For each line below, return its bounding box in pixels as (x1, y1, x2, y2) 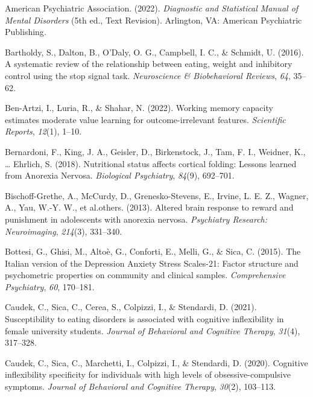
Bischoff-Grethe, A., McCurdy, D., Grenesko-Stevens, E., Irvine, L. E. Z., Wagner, (5, 189, 309, 202)
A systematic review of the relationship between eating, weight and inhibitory (5, 57, 292, 70)
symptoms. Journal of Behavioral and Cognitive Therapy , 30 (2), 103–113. (5, 380, 276, 393)
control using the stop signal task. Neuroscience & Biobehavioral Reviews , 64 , (5, 69, 291, 81)
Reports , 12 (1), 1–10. (5, 125, 82, 138)
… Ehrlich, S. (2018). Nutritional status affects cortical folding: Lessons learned (5, 157, 297, 170)
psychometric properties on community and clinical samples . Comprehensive (5, 268, 286, 281)
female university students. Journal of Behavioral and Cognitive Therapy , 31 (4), (5, 324, 300, 337)
